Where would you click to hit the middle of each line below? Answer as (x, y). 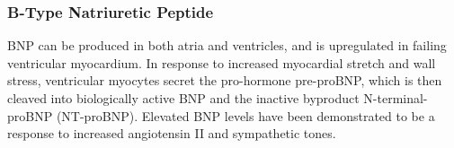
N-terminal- (396, 98)
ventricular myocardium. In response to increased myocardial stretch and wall (222, 62)
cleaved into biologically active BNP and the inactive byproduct (183, 98)
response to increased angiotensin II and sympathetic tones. (172, 133)
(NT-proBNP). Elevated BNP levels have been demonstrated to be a (245, 115)
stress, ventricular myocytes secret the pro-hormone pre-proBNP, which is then (225, 80)
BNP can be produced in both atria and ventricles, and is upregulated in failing (227, 45)
